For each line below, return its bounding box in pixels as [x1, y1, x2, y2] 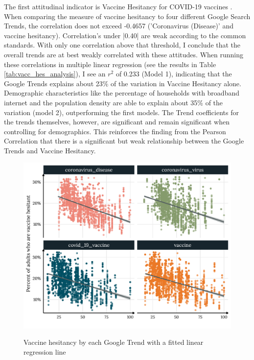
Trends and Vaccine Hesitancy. [4, 145, 96, 155]
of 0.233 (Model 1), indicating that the [115, 69, 232, 79]
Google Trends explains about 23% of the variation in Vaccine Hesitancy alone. [4, 78, 241, 88]
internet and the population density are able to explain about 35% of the [4, 97, 223, 107]
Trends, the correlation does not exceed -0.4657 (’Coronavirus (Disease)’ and [4, 21, 233, 31]
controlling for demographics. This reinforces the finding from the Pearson [4, 126, 226, 136]
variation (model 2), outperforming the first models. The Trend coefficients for [4, 107, 239, 117]
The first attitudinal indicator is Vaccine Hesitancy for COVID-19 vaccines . [4, 1, 232, 11]
